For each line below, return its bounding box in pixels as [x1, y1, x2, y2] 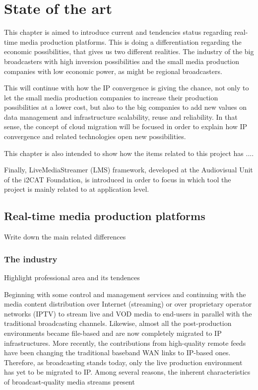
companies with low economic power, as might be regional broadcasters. [4, 66, 222, 76]
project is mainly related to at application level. [4, 184, 149, 194]
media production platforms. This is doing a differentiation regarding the [19, 36, 242, 47]
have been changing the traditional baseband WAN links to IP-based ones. [4, 347, 231, 358]
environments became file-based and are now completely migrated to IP [4, 328, 222, 338]
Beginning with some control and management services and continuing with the [4, 289, 246, 299]
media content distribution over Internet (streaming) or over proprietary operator [4, 299, 252, 309]
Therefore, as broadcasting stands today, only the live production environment [4, 357, 243, 367]
